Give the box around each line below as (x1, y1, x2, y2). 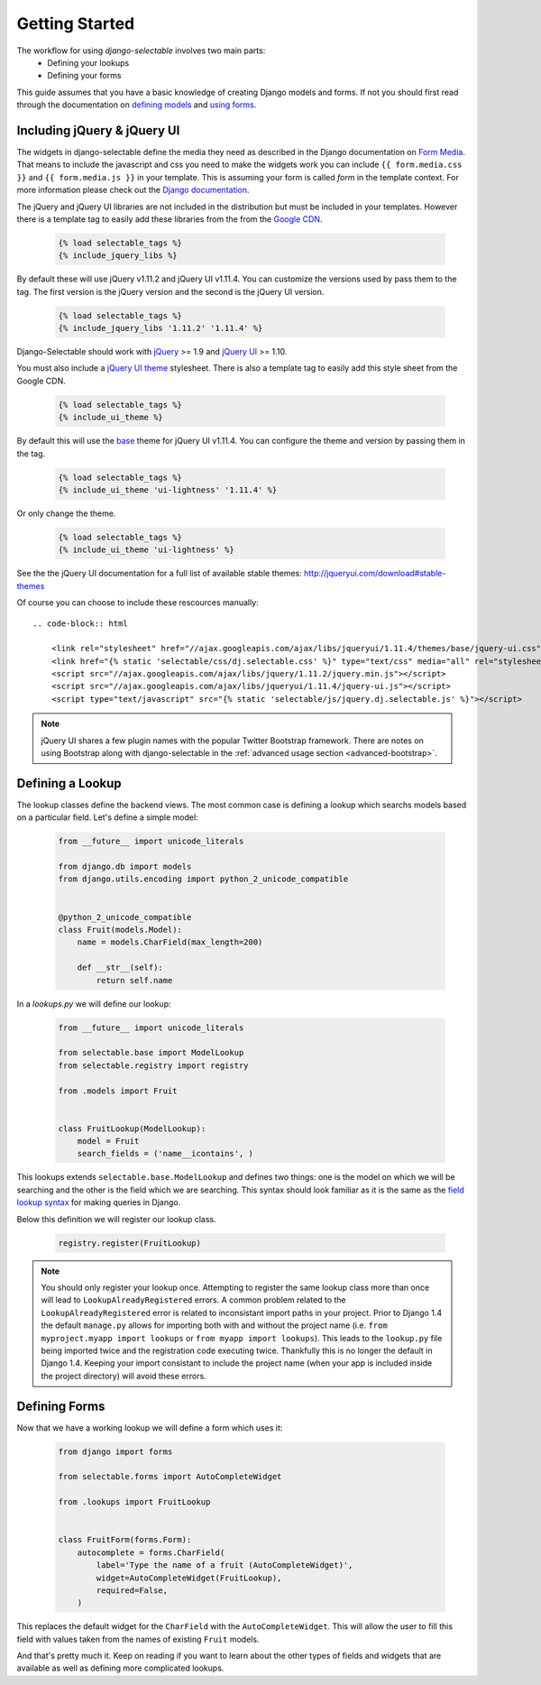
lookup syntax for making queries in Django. (16, 1197, 181, 1208)
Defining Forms (16, 1398, 105, 1413)
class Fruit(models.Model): (58, 925, 182, 935)
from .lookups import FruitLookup (58, 1497, 211, 1507)
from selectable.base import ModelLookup (58, 1047, 244, 1058)
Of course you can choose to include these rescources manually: (16, 597, 259, 608)
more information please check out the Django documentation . (16, 185, 250, 196)
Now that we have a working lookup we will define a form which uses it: (16, 1422, 283, 1433)
